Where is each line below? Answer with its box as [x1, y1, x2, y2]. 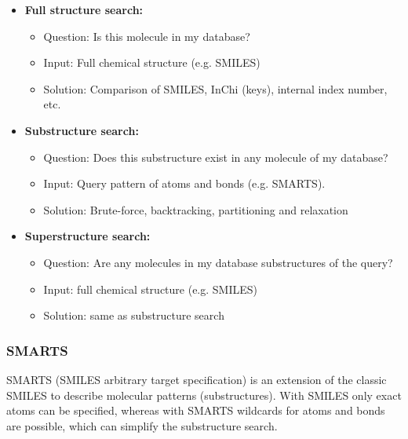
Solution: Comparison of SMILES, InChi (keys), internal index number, [43, 80, 388, 97]
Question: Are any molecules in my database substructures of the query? [43, 254, 393, 270]
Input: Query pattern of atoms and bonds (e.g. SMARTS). [43, 175, 326, 192]
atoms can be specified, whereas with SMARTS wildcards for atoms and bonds [6, 402, 385, 419]
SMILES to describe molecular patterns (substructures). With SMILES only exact [6, 386, 402, 403]
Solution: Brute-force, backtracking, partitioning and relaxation [43, 201, 348, 218]
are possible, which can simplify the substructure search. [6, 417, 278, 434]
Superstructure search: [24, 228, 151, 244]
